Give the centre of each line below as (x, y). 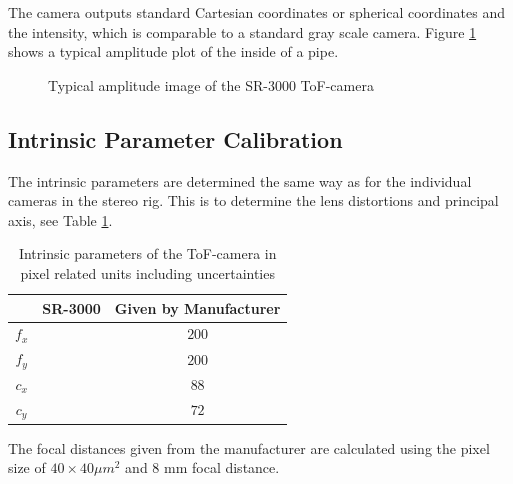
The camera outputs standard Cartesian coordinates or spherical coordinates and (256, 12)
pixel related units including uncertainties (147, 272)
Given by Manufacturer (197, 307)
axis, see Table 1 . (60, 219)
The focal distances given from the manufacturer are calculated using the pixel (249, 447)
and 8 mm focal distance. (202, 467)
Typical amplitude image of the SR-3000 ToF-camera (211, 84)
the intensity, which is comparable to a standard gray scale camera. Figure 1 (242, 31)
